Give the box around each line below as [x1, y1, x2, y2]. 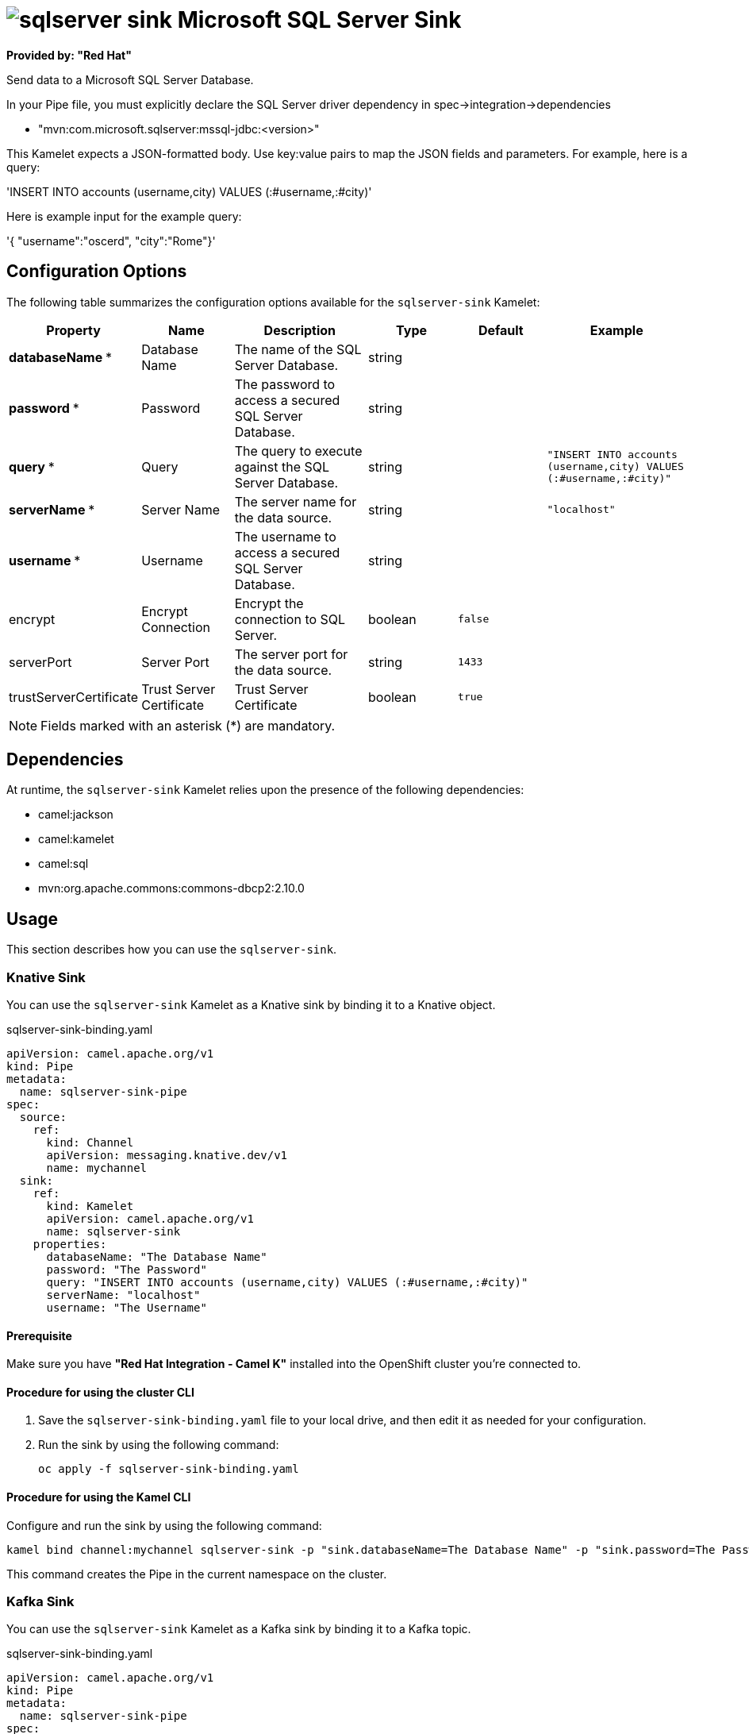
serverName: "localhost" [46, 1289, 201, 1302]
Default [478, 322, 524, 338]
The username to [234, 528, 336, 545]
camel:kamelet [38, 832, 114, 846]
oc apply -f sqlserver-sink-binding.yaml [38, 1462, 299, 1476]
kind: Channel [46, 1136, 134, 1150]
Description [263, 322, 336, 338]
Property [46, 322, 101, 338]
